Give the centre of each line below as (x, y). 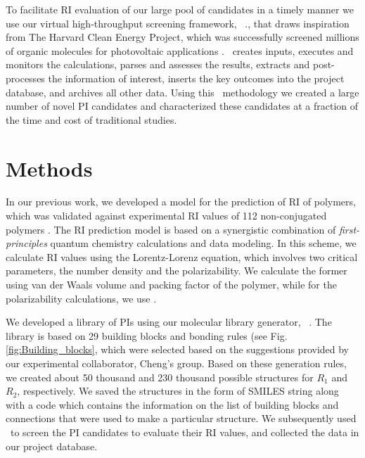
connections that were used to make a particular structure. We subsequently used (181, 418)
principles (26, 243)
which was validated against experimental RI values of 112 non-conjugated (166, 216)
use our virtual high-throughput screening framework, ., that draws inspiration (178, 23)
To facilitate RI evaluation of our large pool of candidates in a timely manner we (180, 9)
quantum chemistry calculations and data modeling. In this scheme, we (203, 243)
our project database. (52, 446)
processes (25, 78)
